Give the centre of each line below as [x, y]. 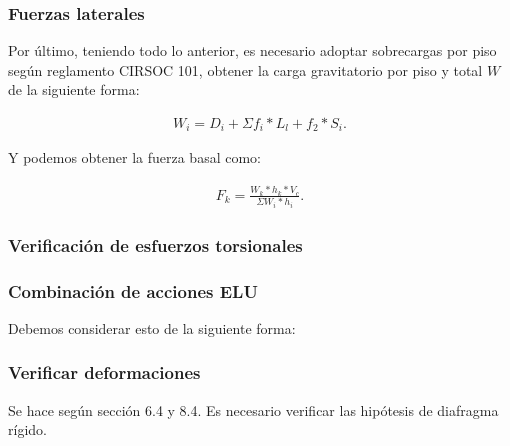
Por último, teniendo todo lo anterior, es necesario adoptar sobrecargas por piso [252, 50]
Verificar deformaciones [104, 372]
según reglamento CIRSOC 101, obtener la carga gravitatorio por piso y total [245, 69]
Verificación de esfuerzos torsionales [155, 244]
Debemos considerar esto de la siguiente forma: [152, 327]
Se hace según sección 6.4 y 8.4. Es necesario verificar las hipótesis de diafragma [253, 409]
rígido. [27, 429]
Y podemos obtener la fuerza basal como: [134, 157]
